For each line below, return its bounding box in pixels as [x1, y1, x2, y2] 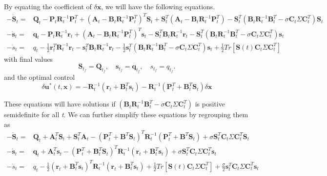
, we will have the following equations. [101, 1, 215, 11]
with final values [4, 53, 53, 64]
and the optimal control [4, 72, 75, 82]
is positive [195, 99, 225, 109]
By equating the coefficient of [4, 1, 92, 11]
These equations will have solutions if [4, 99, 116, 109]
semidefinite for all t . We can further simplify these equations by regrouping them [4, 109, 248, 120]
